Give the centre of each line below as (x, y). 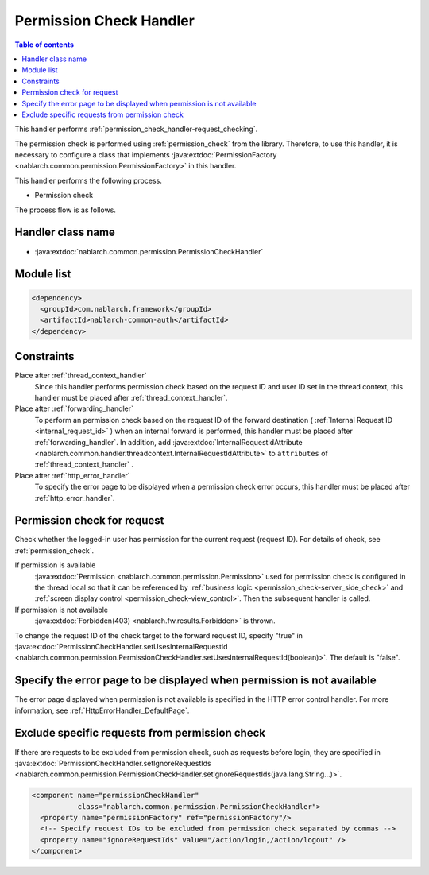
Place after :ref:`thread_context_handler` (81, 376)
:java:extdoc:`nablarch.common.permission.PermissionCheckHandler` (149, 251)
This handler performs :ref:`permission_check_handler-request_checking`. (136, 129)
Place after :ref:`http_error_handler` (72, 475)
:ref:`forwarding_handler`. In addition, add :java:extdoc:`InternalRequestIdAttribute (168, 442)
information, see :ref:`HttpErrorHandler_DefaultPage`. (102, 710)
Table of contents (44, 45)
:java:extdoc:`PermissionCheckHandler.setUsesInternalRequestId (121, 646)
